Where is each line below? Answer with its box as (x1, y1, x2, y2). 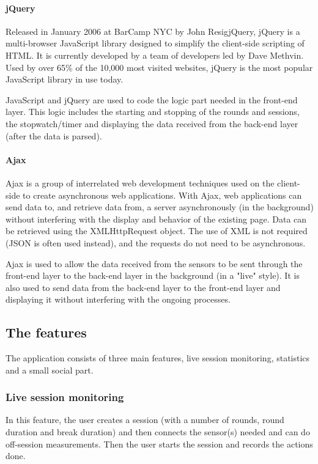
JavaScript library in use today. (6, 73, 124, 86)
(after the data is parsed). (6, 129, 102, 142)
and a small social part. (6, 363, 94, 376)
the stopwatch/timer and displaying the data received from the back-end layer (6, 117, 298, 130)
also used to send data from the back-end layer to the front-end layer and (6, 281, 281, 293)
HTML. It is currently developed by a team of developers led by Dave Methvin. (6, 48, 304, 61)
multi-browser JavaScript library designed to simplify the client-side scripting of (6, 37, 305, 50)
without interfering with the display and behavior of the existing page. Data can (6, 212, 307, 225)
